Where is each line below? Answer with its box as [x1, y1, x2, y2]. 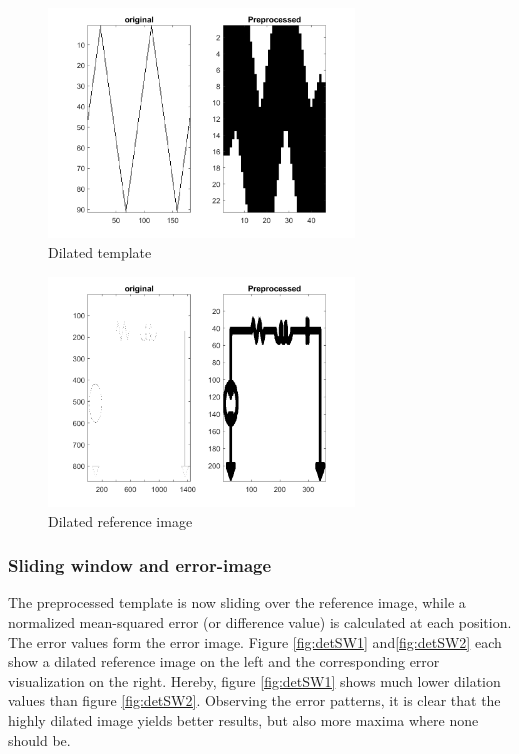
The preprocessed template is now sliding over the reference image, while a [8, 592, 466, 613]
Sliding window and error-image [8, 553, 272, 578]
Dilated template [48, 241, 152, 262]
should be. [8, 729, 71, 750]
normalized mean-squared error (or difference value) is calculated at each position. [8, 611, 512, 632]
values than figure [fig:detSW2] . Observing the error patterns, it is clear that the [8, 690, 501, 711]
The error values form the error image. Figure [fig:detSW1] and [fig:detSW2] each [8, 631, 502, 652]
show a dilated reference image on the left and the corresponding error [8, 651, 440, 672]
